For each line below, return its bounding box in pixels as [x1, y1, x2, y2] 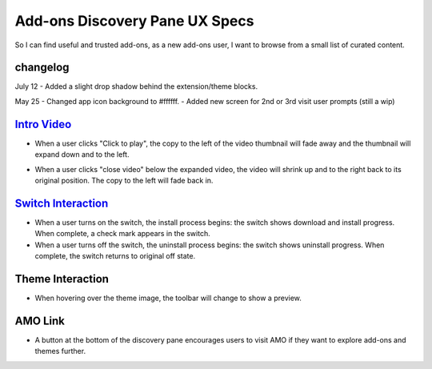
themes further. [34, 347, 86, 356]
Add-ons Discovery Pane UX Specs [14, 12, 254, 30]
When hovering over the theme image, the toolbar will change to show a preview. [34, 293, 302, 303]
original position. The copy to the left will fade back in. [34, 175, 214, 185]
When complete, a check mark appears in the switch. [34, 229, 211, 239]
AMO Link [14, 314, 66, 327]
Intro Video [14, 117, 72, 131]
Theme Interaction [14, 272, 110, 286]
